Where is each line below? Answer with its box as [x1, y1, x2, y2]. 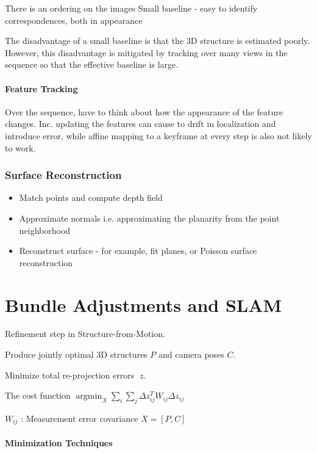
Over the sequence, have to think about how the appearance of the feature [5, 105, 283, 118]
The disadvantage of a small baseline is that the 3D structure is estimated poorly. [5, 34, 310, 47]
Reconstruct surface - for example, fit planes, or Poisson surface [19, 244, 257, 257]
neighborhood [19, 223, 71, 236]
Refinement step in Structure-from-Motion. [5, 327, 165, 340]
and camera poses [158, 348, 224, 361]
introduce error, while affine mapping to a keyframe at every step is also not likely [5, 129, 312, 142]
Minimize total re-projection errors [5, 368, 135, 381]
